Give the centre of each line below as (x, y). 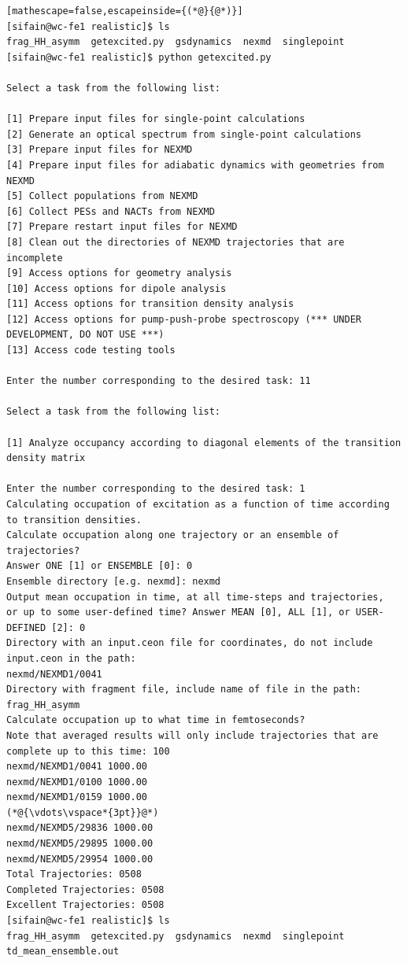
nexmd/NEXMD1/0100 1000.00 (77, 782)
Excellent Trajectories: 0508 (85, 905)
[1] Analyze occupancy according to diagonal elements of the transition (204, 443)
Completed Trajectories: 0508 (85, 889)
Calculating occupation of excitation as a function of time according (198, 504)
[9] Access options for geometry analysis (119, 273)
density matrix (46, 458)
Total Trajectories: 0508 (74, 874)
